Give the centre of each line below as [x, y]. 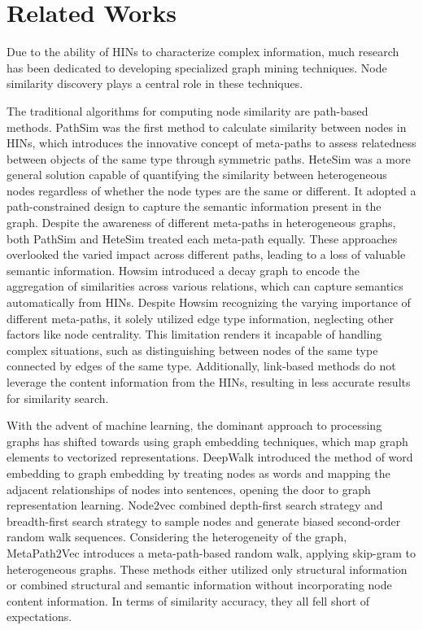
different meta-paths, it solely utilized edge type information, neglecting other [200, 318]
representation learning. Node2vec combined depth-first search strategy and [195, 505]
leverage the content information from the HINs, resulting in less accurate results [209, 382]
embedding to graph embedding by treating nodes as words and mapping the [198, 472]
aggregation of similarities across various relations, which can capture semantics [205, 286]
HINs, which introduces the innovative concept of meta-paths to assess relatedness [211, 143]
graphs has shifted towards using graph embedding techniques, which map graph [207, 441]
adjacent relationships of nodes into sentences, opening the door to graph [189, 489]
